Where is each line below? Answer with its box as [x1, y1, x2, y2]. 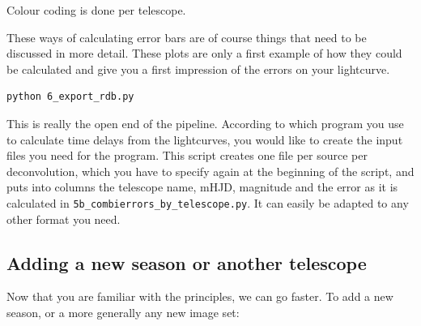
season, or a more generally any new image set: [6, 303, 240, 320]
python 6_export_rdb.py [6, 91, 134, 103]
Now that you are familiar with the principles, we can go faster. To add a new [6, 288, 393, 305]
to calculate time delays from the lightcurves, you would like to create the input [6, 131, 403, 148]
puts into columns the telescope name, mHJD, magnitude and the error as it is [6, 178, 398, 195]
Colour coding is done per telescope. [6, 2, 186, 18]
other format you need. [6, 210, 121, 227]
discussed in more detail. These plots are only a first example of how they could [6, 45, 402, 62]
